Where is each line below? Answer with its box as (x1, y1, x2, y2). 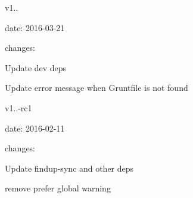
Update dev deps (5, 61, 67, 74)
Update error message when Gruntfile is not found (5, 81, 188, 94)
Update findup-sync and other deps (5, 162, 134, 174)
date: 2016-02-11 (5, 121, 65, 134)
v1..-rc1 (5, 101, 32, 114)
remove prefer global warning (5, 182, 111, 194)
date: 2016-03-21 (5, 21, 65, 33)
